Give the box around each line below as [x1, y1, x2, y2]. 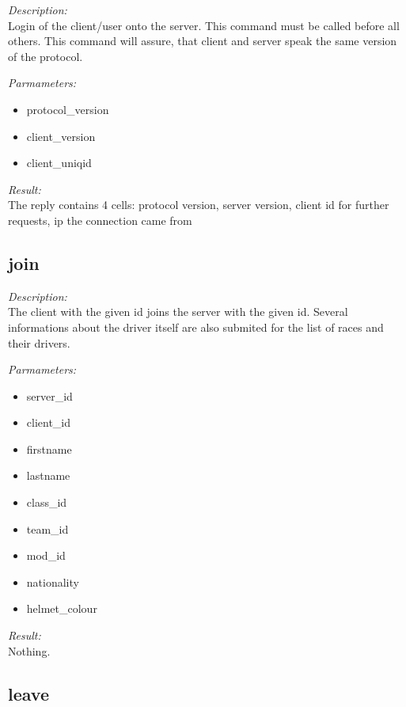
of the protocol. [8, 48, 83, 64]
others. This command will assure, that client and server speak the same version [8, 32, 397, 49]
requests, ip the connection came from [8, 211, 192, 228]
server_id [26, 387, 73, 404]
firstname [26, 440, 72, 457]
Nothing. [8, 642, 51, 659]
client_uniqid [26, 154, 92, 171]
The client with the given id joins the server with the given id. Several [8, 303, 348, 320]
